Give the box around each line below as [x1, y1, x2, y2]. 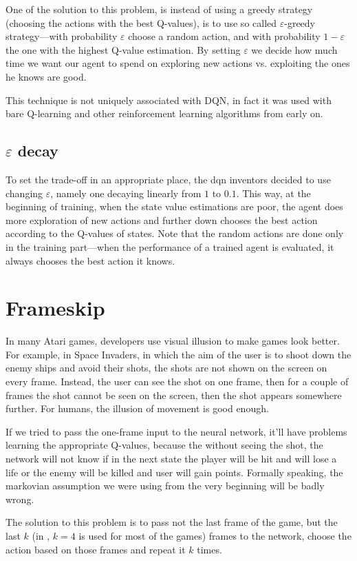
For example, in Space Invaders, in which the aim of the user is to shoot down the [6, 347, 351, 361]
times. [197, 542, 222, 556]
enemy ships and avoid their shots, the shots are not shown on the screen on [6, 360, 327, 375]
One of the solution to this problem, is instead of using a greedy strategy [6, 2, 313, 16]
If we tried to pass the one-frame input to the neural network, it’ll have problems [6, 424, 347, 438]
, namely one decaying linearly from [50, 185, 202, 200]
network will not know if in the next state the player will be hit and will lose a [6, 451, 337, 465]
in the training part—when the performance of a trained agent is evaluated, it [6, 239, 334, 254]
